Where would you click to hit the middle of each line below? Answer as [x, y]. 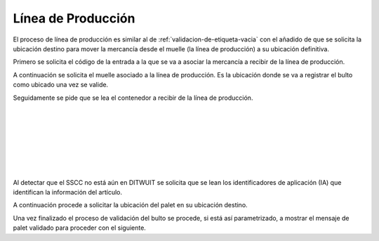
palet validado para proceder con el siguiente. [80, 228]
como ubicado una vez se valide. [61, 85]
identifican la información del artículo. [68, 193]
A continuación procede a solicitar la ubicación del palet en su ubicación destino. [131, 205]
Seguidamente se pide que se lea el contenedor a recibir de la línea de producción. [133, 98]
